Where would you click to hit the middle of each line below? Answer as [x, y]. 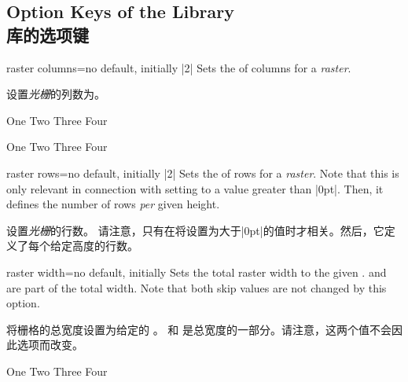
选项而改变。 [50, 345]
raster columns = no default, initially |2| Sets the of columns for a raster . [179, 67]
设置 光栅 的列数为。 [56, 94]
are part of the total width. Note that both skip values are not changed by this [197, 287]
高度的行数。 [105, 246]
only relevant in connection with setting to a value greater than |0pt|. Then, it [195, 188]
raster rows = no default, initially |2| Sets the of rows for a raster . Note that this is [203, 173]
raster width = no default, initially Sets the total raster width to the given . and [197, 272]
